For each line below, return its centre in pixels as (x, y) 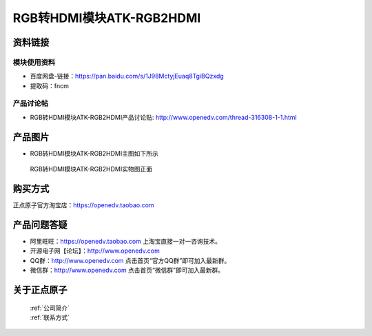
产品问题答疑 (40, 225)
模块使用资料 (34, 62)
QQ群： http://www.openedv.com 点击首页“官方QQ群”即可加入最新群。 (130, 260)
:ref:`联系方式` (50, 317)
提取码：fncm (49, 85)
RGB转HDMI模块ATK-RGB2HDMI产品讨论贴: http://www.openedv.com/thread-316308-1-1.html (164, 117)
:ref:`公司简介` (50, 308)
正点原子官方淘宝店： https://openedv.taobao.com (83, 205)
